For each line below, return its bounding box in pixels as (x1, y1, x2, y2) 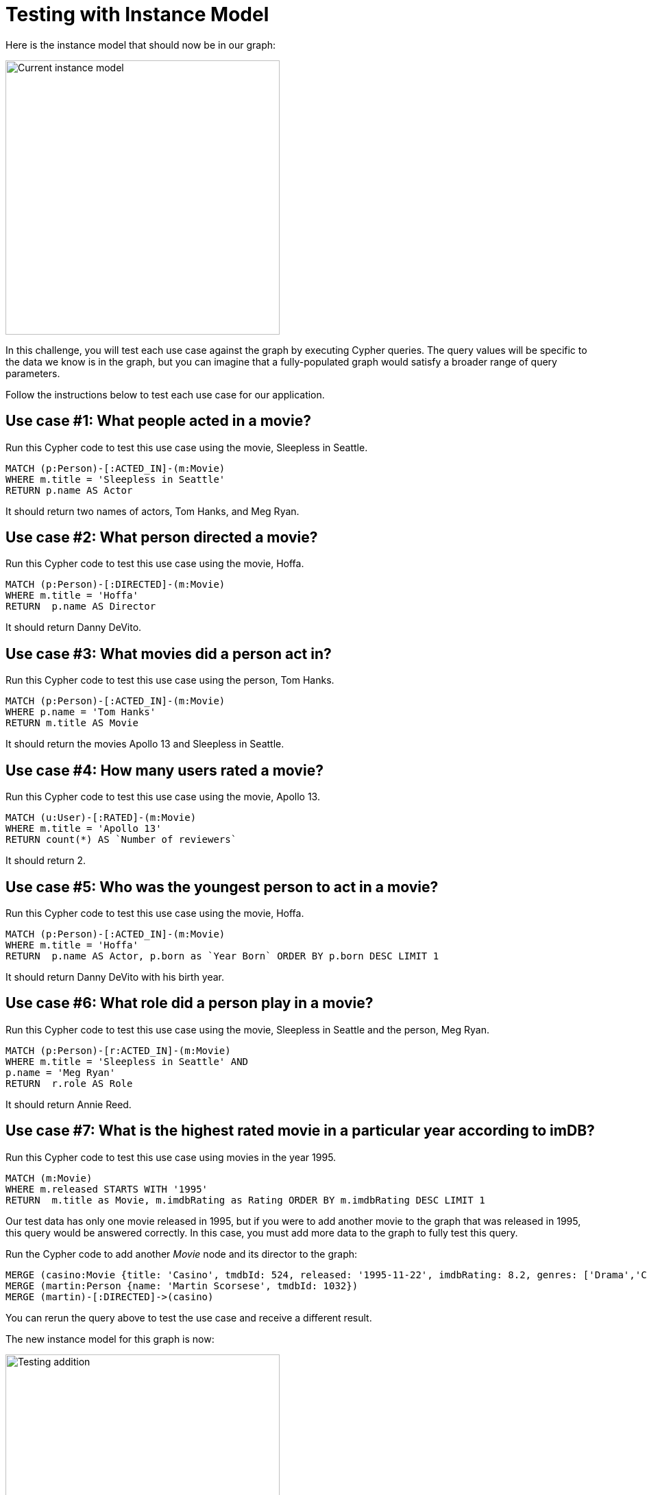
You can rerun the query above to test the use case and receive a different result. (5, 1311, 372, 1324)
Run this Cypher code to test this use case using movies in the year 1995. (5, 1151, 337, 1163)
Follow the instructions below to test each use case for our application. (5, 388, 325, 400)
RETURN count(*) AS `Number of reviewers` (5, 834, 237, 846)
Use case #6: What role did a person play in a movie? (5, 994, 374, 1012)
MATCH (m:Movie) (5, 1172, 93, 1184)
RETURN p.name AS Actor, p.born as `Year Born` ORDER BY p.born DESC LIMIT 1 (5, 950, 439, 961)
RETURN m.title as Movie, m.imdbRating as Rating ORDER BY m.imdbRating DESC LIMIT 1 (5, 1194, 485, 1206)
